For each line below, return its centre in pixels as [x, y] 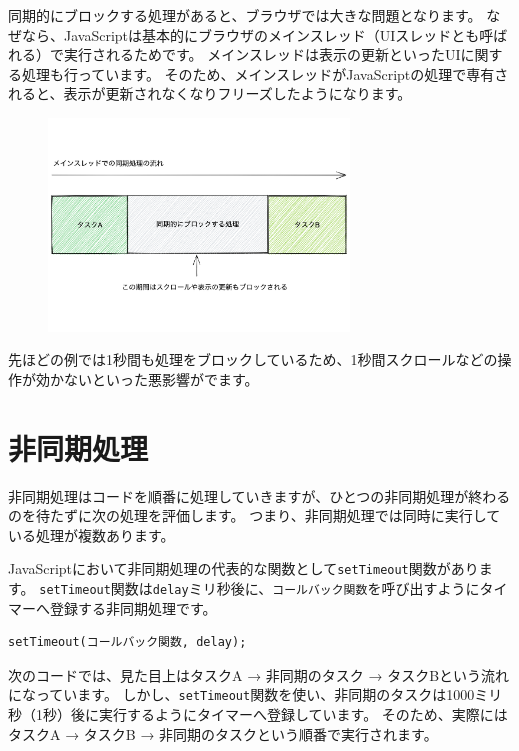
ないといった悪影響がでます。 [161, 378]
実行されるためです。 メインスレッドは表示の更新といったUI [262, 54]
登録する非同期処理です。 [133, 607]
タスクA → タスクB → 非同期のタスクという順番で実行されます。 [223, 733]
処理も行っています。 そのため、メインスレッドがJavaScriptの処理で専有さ [265, 73]
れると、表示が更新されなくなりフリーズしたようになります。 [210, 93]
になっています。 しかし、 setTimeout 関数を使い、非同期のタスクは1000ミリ [255, 694]
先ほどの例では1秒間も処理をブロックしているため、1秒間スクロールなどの [253, 359]
